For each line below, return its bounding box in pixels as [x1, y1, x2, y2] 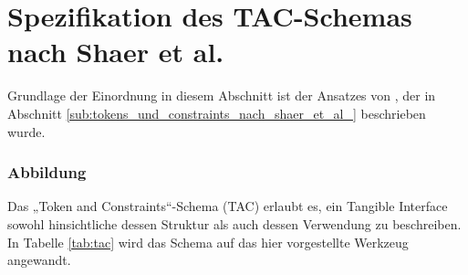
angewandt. [7, 250, 71, 270]
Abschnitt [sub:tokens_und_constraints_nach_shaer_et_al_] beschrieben [7, 103, 426, 122]
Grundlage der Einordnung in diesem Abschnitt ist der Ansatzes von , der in [7, 86, 436, 105]
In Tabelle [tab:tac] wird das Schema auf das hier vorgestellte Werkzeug [7, 232, 409, 251]
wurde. [7, 122, 46, 141]
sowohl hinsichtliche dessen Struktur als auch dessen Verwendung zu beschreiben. [7, 214, 462, 233]
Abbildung [7, 161, 87, 184]
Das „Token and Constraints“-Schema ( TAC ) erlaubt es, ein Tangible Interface [7, 196, 448, 216]
